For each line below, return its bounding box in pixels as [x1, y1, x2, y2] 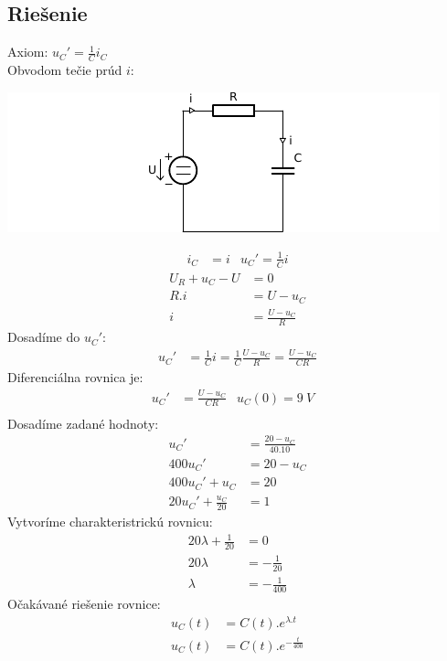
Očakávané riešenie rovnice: [7, 593, 161, 613]
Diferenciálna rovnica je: [7, 368, 144, 387]
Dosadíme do [7, 327, 80, 346]
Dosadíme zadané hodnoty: [7, 413, 159, 432]
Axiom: [7, 42, 48, 61]
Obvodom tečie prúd [7, 60, 122, 80]
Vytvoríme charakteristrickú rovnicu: [7, 512, 213, 531]
